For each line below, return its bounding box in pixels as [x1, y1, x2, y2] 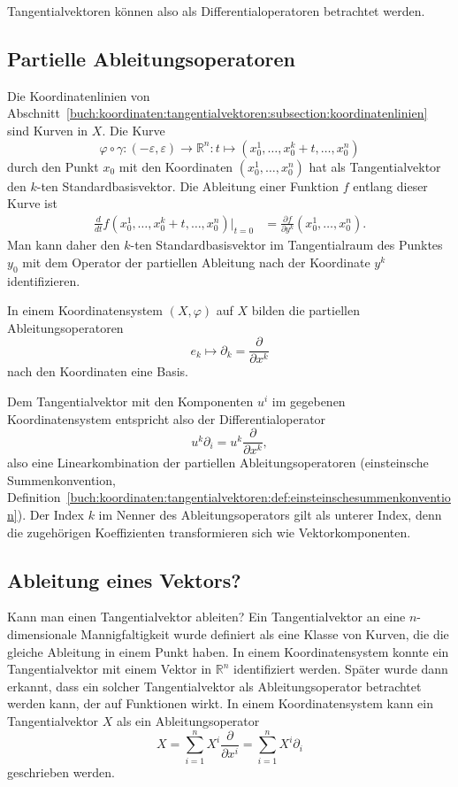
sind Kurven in [7, 120, 88, 139]
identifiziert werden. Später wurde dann [233, 660, 448, 678]
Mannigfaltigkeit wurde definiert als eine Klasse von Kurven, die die [80, 624, 449, 643]
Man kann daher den [7, 235, 120, 254]
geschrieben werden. [7, 762, 115, 781]
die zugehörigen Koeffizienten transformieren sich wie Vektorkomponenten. [7, 522, 411, 541]
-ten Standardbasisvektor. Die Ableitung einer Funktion [36, 176, 340, 195]
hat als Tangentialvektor [309, 157, 441, 175]
